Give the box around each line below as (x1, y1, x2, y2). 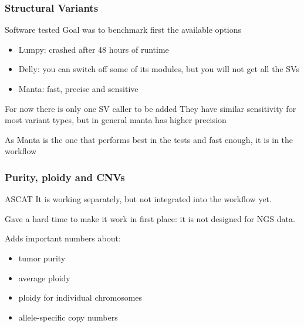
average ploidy (18, 271, 70, 284)
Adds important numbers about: (5, 232, 121, 244)
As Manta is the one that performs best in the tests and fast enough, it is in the (5, 133, 293, 145)
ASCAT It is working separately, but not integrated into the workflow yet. (5, 193, 272, 205)
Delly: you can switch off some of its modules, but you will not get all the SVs (18, 63, 299, 75)
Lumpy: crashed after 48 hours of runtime (18, 43, 169, 55)
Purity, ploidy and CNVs (5, 169, 125, 184)
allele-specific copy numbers (18, 311, 118, 323)
